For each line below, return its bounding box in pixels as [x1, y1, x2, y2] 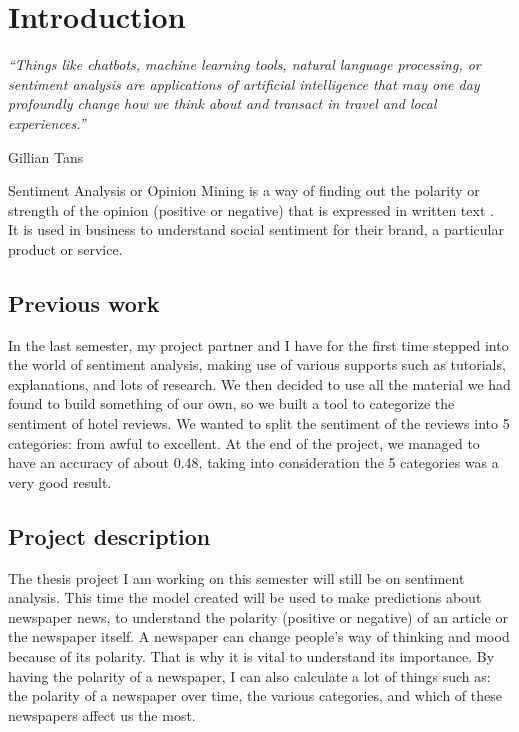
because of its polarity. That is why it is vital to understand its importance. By [8, 646, 495, 666]
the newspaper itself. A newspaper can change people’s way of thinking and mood [8, 626, 510, 647]
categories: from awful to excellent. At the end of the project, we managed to [8, 432, 480, 453]
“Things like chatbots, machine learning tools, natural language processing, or [8, 54, 481, 75]
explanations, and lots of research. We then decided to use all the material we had [8, 373, 511, 394]
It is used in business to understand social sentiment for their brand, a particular [8, 219, 504, 240]
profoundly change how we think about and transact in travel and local [8, 93, 437, 114]
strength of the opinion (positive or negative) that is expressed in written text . [8, 199, 494, 220]
